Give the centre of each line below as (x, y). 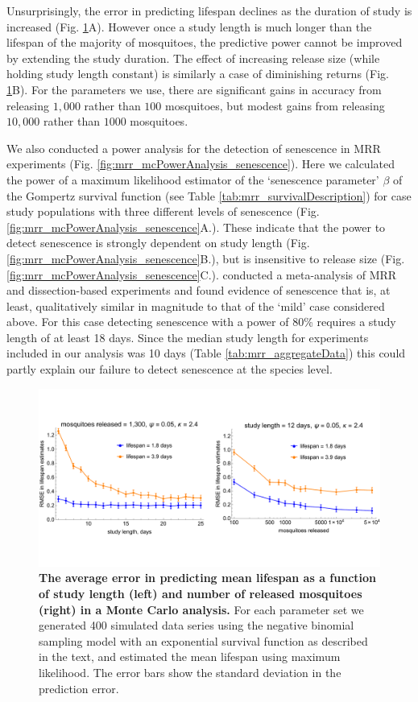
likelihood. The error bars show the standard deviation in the (190, 672)
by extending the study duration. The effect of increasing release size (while (193, 58)
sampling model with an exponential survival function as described (203, 640)
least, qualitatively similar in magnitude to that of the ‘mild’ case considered (196, 306)
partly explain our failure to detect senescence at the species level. (170, 369)
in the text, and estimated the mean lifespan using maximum (190, 657)
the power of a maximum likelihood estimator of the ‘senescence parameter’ (193, 179)
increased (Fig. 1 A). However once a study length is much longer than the (189, 26)
